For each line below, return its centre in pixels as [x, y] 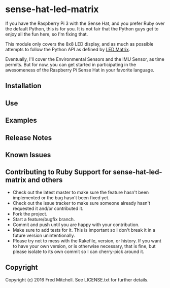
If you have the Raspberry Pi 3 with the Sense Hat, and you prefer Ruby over [85, 23]
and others [45, 180]
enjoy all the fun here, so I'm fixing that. [47, 34]
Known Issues [28, 155]
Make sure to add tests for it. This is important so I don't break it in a [84, 230]
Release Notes [29, 138]
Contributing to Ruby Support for [58, 172]
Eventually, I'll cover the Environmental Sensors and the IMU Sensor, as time [85, 59]
